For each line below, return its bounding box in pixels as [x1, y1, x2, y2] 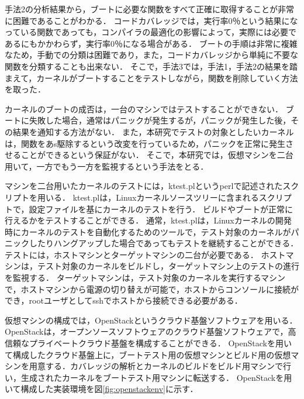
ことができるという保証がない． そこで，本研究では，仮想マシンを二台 [20, 149, 293, 161]
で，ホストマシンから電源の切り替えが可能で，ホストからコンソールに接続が [5, 283, 299, 295]
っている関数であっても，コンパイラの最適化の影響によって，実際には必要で [5, 26, 297, 38]
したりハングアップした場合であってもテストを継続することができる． [29, 237, 299, 249]
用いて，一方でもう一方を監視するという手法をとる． [5, 160, 209, 172]
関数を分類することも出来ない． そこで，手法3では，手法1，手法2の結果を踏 [5, 60, 298, 72]
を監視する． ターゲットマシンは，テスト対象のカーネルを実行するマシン [5, 271, 286, 284]
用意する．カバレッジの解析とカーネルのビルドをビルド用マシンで [29, 360, 283, 372]
